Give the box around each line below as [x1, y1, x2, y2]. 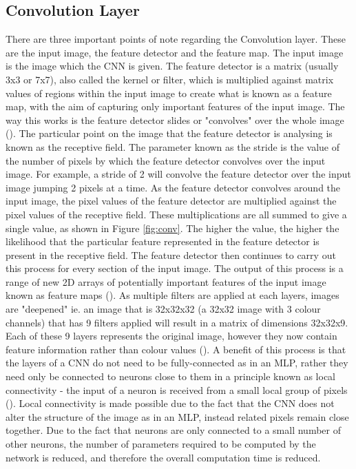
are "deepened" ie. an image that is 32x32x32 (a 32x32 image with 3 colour [6, 302, 321, 316]
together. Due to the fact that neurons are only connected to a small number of [6, 423, 341, 437]
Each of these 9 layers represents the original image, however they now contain [6, 329, 337, 343]
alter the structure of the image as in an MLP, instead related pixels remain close [6, 409, 349, 424]
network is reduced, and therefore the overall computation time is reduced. [6, 450, 321, 464]
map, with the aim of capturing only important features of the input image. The [6, 99, 345, 114]
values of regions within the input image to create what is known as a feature [6, 85, 332, 100]
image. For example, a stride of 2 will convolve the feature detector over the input [6, 167, 351, 181]
